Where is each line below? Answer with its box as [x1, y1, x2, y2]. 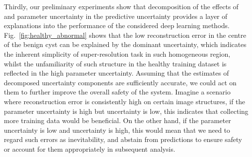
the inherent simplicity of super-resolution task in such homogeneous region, [4, 48, 231, 59]
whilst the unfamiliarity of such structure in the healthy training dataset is [4, 58, 227, 68]
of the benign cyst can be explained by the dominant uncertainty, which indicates [4, 39, 247, 49]
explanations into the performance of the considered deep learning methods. [4, 20, 230, 31]
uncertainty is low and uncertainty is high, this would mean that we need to [4, 125, 230, 135]
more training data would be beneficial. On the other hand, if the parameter [4, 115, 231, 126]
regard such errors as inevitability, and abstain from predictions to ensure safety [4, 134, 242, 144]
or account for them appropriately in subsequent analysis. [4, 143, 175, 154]
